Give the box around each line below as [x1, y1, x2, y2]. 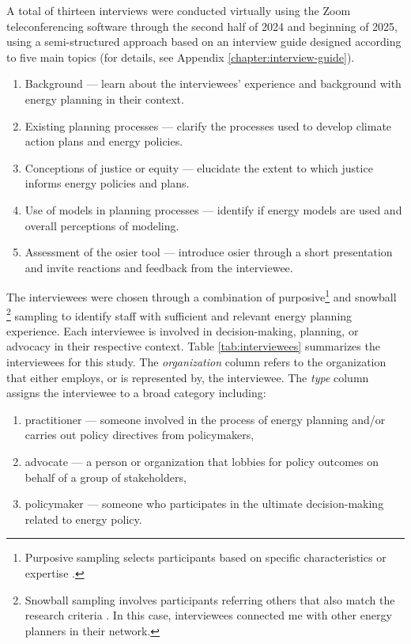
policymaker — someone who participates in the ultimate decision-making [25, 495, 384, 512]
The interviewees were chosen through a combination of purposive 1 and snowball [6, 286, 397, 305]
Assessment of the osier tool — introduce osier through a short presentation [25, 244, 393, 260]
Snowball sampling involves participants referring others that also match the [25, 591, 395, 608]
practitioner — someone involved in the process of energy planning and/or [25, 411, 386, 427]
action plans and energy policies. [25, 133, 183, 150]
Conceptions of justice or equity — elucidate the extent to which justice [25, 159, 373, 176]
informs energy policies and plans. [25, 175, 190, 191]
